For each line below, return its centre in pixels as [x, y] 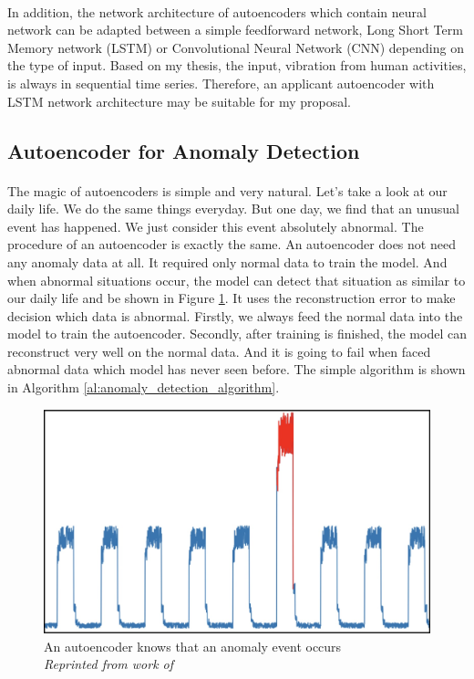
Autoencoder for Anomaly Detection [184, 150]
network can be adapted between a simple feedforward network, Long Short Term [235, 30]
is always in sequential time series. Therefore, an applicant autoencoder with [221, 83]
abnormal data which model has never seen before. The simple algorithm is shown [237, 369]
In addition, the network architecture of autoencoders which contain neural [217, 11]
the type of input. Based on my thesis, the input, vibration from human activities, [237, 65]
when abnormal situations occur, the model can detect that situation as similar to [237, 280]
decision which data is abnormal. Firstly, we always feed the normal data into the [235, 315]
